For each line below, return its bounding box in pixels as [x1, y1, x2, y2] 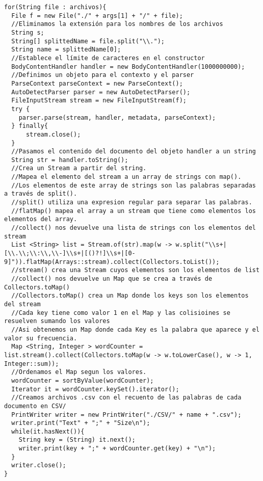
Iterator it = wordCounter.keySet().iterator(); [11, 385, 179, 393]
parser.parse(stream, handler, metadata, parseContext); [18, 114, 216, 121]
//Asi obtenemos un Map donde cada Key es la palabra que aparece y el [11, 326, 260, 333]
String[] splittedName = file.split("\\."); [11, 37, 165, 45]
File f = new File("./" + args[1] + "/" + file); [11, 12, 183, 19]
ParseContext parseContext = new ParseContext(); [11, 79, 183, 87]
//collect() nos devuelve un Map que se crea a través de [11, 275, 213, 282]
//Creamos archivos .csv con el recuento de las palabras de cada [11, 394, 242, 402]
